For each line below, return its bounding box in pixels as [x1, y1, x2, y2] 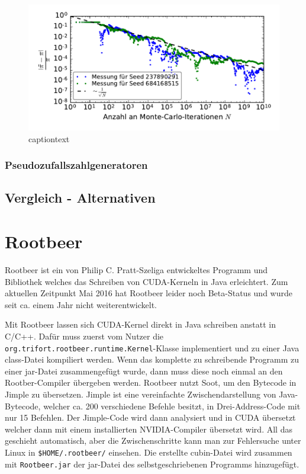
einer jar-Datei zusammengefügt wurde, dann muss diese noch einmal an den [5, 364, 283, 377]
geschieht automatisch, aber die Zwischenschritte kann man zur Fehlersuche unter [5, 434, 301, 447]
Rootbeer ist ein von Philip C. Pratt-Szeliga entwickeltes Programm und [5, 263, 268, 276]
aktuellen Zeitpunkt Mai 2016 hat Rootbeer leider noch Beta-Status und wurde [5, 287, 292, 299]
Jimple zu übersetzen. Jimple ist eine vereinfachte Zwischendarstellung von [5, 387, 276, 400]
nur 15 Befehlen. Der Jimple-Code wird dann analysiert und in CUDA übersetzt [5, 411, 296, 424]
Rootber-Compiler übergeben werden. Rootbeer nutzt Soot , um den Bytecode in [5, 376, 297, 389]
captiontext [28, 132, 70, 145]
